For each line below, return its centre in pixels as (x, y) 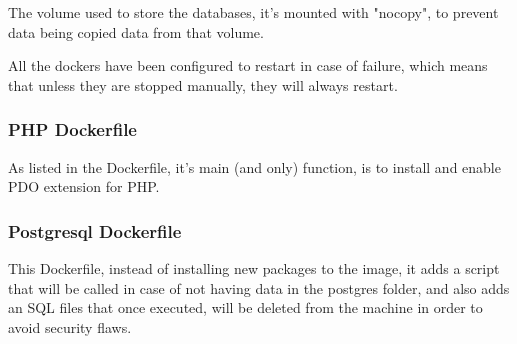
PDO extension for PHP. (84, 186)
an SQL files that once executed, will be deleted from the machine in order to (245, 307)
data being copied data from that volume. (136, 31)
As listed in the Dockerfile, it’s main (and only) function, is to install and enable (254, 166)
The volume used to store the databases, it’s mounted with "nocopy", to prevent (253, 12)
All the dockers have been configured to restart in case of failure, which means (248, 65)
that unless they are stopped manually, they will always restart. (203, 84)
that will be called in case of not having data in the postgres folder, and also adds (259, 287)
